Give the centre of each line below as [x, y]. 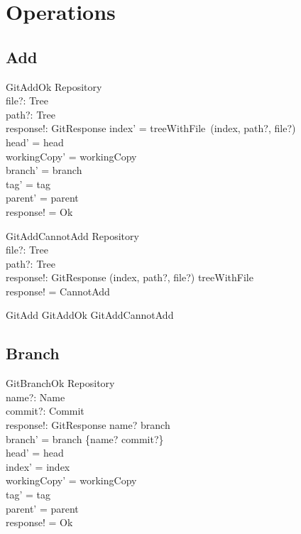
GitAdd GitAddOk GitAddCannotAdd [90, 315]
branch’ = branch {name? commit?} [85, 438]
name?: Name [35, 397]
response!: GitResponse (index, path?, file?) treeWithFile [130, 277]
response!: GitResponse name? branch [88, 425]
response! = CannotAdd [58, 291]
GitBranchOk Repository [60, 383]
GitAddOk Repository [54, 86]
